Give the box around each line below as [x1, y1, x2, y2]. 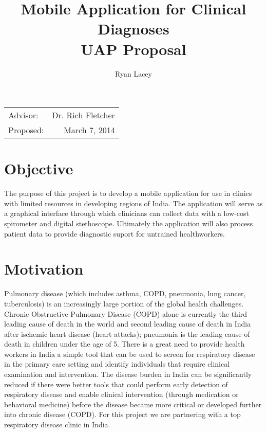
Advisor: [8, 109, 39, 121]
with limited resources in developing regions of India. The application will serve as [4, 197, 263, 208]
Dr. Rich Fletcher [52, 109, 115, 121]
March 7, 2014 [64, 124, 115, 136]
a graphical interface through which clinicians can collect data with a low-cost [4, 208, 250, 219]
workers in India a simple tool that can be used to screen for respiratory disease [4, 348, 255, 359]
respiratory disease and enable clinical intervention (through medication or [4, 389, 239, 400]
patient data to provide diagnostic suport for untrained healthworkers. [4, 228, 225, 239]
